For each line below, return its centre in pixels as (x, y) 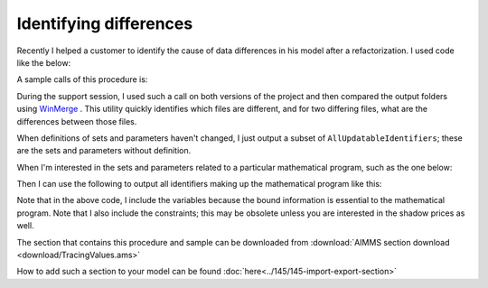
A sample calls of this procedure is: (82, 79)
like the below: (44, 62)
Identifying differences (105, 23)
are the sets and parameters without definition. (104, 151)
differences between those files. (77, 121)
